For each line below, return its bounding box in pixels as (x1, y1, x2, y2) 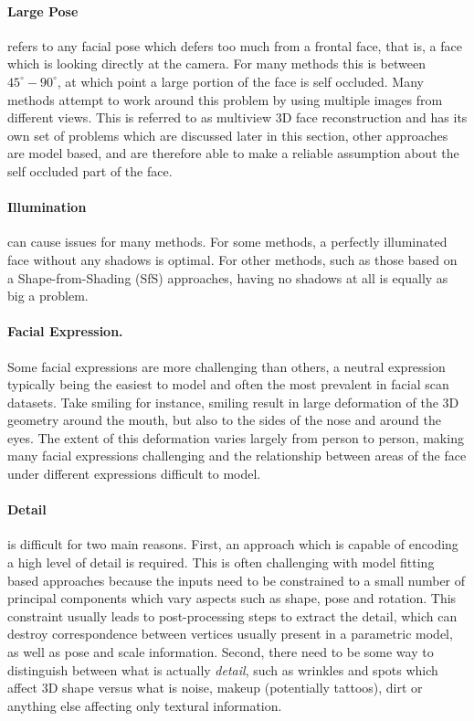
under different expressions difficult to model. (7, 464, 261, 483)
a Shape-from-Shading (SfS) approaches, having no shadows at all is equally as (7, 268, 448, 287)
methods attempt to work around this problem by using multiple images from (7, 90, 443, 109)
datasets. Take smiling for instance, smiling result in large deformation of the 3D (7, 392, 459, 411)
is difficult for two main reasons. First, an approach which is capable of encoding (7, 535, 458, 554)
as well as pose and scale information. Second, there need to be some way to (7, 642, 434, 662)
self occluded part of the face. (7, 161, 173, 180)
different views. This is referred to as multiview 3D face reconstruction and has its (7, 108, 468, 127)
